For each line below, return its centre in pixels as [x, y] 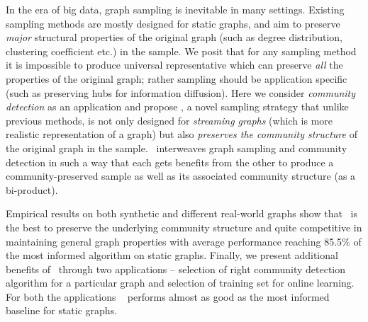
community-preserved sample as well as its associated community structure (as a [181, 176]
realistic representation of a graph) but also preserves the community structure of [182, 134]
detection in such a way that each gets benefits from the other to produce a [170, 162]
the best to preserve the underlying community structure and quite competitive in [184, 227]
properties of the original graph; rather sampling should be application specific [177, 78]
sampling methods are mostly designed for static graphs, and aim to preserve [173, 23]
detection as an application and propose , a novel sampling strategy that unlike [177, 107]
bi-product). [32, 189]
